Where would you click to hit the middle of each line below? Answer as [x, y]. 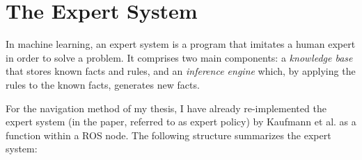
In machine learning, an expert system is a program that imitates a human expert [181, 44]
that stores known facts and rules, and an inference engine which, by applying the [181, 71]
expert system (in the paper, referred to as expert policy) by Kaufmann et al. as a [181, 122]
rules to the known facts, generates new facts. [103, 84]
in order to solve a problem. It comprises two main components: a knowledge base [179, 57]
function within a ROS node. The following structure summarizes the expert [168, 135]
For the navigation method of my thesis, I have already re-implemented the [166, 108]
